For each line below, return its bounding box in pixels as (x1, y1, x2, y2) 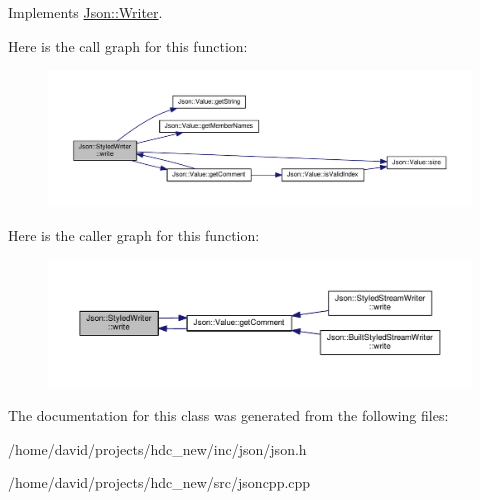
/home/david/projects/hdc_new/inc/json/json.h (8, 438, 307, 459)
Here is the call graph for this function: (8, 35, 248, 56)
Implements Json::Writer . (8, 2, 163, 22)
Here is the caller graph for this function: (8, 224, 260, 245)
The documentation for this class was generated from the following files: (8, 404, 449, 425)
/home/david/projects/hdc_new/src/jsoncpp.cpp (8, 472, 311, 493)
